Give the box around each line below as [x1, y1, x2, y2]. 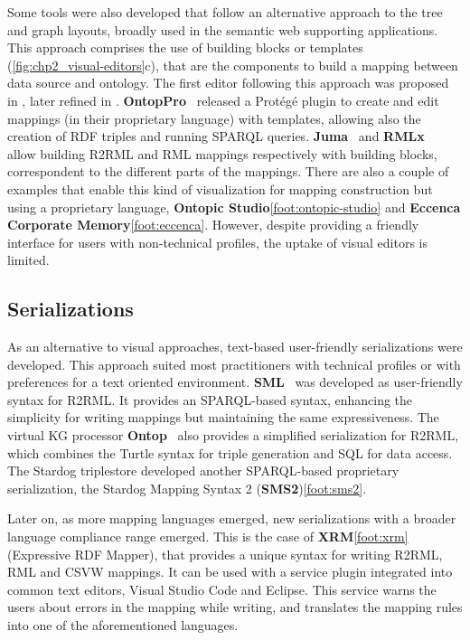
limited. [7, 250, 50, 269]
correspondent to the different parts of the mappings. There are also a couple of [7, 162, 449, 181]
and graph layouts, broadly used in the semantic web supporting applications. [7, 20, 438, 39]
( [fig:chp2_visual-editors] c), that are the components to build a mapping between [7, 55, 458, 74]
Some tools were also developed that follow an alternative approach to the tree [7, 3, 443, 21]
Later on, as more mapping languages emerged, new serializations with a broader [7, 509, 456, 528]
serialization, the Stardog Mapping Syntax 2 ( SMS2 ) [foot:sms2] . [7, 478, 367, 497]
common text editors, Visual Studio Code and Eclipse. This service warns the [7, 579, 437, 598]
